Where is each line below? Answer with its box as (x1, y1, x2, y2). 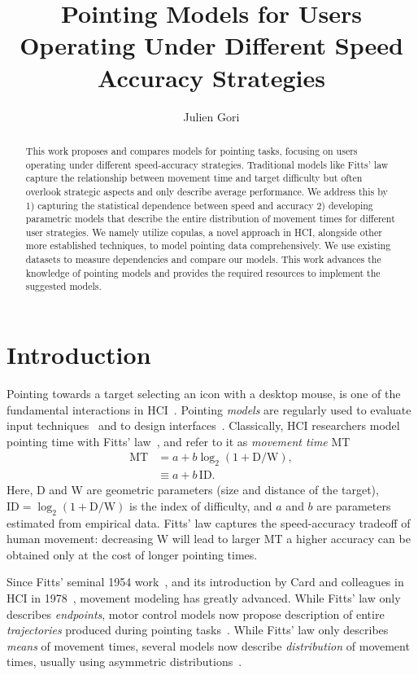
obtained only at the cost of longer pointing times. (7, 546, 258, 563)
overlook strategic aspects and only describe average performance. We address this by (25, 184, 388, 198)
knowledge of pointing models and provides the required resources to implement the (25, 265, 381, 279)
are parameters (316, 497, 391, 514)
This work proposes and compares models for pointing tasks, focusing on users (25, 143, 358, 157)
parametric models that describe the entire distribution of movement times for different (25, 212, 395, 226)
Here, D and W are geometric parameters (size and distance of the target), (7, 481, 379, 498)
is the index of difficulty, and (129, 497, 272, 514)
